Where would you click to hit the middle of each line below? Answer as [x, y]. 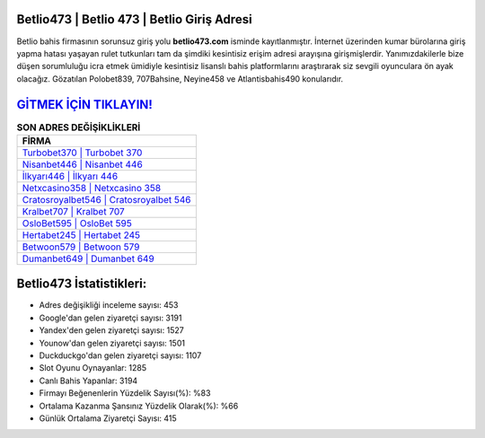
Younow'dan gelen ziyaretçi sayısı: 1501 [112, 343]
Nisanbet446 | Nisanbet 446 [82, 164]
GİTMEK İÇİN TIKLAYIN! [84, 105]
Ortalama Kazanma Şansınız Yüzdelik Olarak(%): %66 [139, 406]
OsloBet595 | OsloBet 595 [77, 223]
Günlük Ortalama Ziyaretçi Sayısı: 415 [108, 418]
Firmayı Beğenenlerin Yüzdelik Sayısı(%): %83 [125, 393]
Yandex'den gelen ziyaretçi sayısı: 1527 [111, 330]
